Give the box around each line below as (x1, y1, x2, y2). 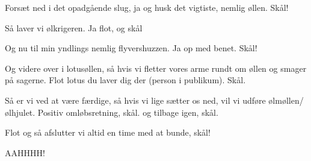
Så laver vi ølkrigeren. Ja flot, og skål (5, 21, 143, 34)
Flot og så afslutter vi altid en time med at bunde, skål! (5, 126, 211, 139)
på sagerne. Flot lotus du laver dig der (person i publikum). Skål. (5, 74, 246, 86)
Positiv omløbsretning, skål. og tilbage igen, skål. (37, 106, 218, 118)
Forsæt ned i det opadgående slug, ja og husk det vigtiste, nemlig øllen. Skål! (5, 1, 289, 13)
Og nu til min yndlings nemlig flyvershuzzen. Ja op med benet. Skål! (5, 42, 257, 54)
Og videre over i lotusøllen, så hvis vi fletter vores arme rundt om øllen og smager (5, 62, 307, 74)
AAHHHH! (5, 146, 45, 159)
